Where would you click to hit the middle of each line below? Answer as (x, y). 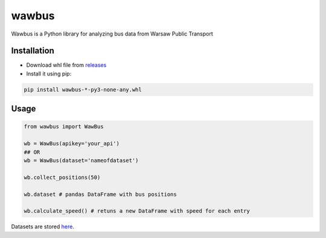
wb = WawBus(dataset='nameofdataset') (81, 160)
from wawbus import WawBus (64, 127)
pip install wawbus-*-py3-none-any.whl (83, 89)
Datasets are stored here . (43, 227)
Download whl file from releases (66, 65)
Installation (33, 51)
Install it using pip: (49, 74)
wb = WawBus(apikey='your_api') (72, 144)
